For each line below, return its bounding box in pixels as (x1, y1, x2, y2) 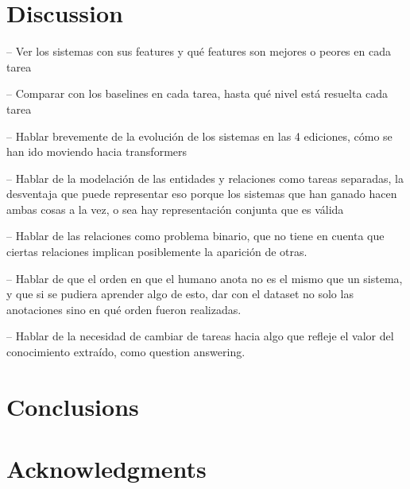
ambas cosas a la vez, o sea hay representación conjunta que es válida (6, 200, 344, 217)
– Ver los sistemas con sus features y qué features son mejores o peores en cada (6, 43, 391, 60)
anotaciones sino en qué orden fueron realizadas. (6, 301, 242, 317)
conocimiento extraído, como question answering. (6, 343, 246, 360)
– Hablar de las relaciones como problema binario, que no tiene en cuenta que (6, 227, 385, 244)
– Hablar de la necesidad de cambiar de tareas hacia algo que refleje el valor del (6, 328, 394, 344)
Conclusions (6, 390, 139, 422)
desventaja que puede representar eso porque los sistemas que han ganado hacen (6, 185, 397, 202)
